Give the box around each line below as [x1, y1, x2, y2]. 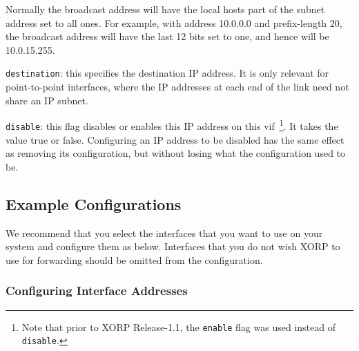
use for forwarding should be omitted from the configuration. [6, 252, 263, 267]
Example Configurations [6, 193, 182, 214]
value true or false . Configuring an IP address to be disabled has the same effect [6, 132, 345, 146]
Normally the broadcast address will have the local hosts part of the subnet [6, 2, 325, 16]
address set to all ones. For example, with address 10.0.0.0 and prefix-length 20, [6, 15, 342, 30]
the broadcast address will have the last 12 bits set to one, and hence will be [6, 29, 329, 44]
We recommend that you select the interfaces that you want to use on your [6, 225, 323, 240]
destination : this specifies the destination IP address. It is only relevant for [6, 66, 329, 80]
